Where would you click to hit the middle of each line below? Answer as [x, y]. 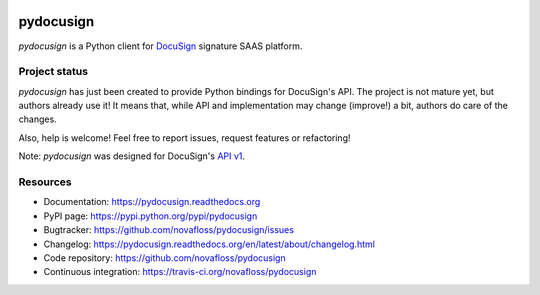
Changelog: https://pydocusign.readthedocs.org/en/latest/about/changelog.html [209, 244]
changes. [37, 119]
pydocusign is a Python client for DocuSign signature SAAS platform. [160, 46]
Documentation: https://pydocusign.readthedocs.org [152, 202]
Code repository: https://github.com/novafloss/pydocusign [164, 257]
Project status [53, 72]
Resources [45, 182]
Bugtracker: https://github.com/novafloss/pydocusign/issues [169, 230]
